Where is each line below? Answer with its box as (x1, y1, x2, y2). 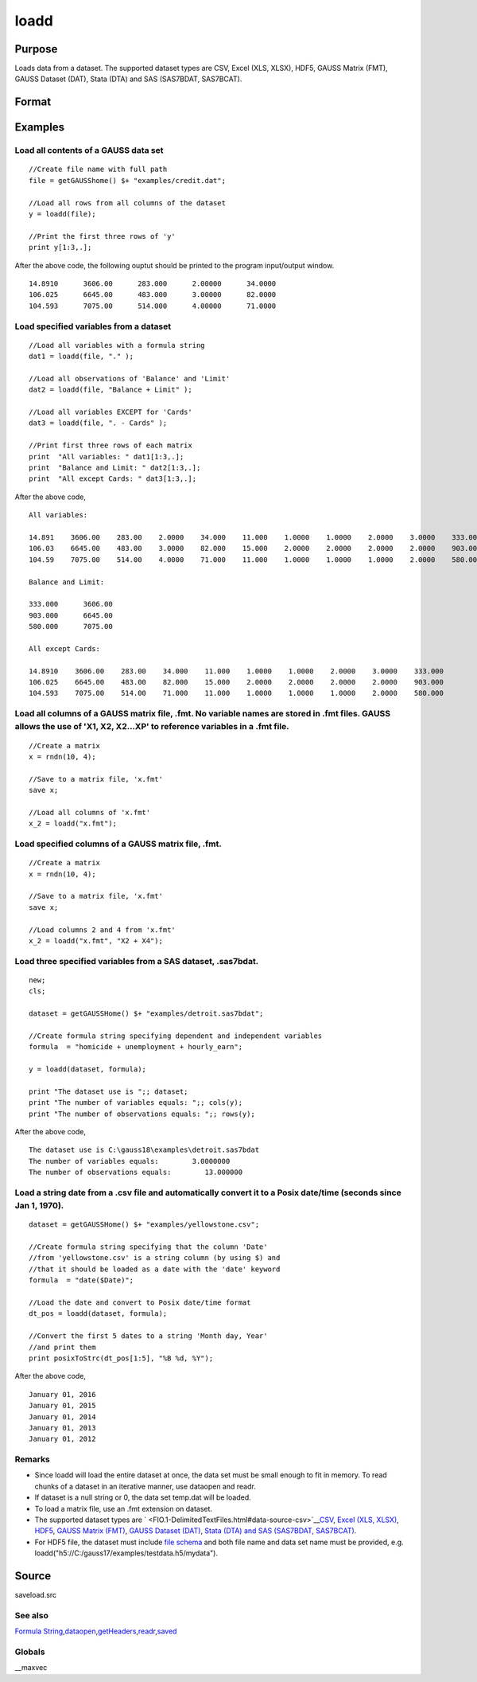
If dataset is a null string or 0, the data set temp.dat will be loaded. (34, 1493, 251, 1502)
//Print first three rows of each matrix (29, 441, 192, 450)
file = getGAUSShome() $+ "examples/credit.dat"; (29, 176, 227, 185)
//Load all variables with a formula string (29, 341, 206, 349)
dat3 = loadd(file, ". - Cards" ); (29, 419, 168, 427)
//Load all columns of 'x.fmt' (29, 808, 151, 817)
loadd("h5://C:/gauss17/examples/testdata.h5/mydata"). (34, 1548, 219, 1558)
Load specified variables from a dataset (14, 321, 172, 332)
